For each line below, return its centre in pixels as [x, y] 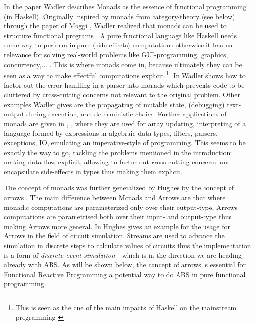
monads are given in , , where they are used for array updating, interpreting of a [125, 123]
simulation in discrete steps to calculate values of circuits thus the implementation [127, 245]
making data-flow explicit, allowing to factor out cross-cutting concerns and [117, 162]
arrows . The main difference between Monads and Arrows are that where [115, 197]
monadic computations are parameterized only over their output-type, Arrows [121, 207]
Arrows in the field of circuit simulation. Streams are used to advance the [114, 236]
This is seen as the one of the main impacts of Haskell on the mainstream [126, 307]
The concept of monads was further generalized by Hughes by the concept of [119, 188]
